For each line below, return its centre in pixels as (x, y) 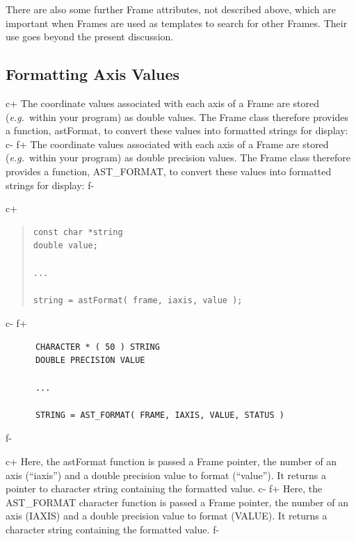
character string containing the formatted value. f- (113, 530)
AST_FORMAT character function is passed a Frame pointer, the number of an (177, 502)
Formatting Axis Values (93, 74)
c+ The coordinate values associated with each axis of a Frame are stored (163, 103)
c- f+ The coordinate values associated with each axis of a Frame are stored (167, 144)
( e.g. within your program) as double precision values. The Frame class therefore (178, 158)
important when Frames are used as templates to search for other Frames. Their (177, 23)
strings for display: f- (50, 185)
